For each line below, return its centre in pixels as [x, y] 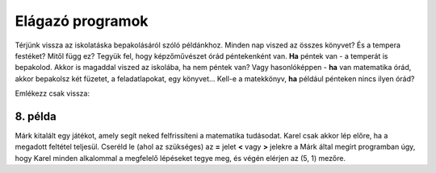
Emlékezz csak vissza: [52, 93]
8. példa [36, 116]
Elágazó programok [82, 21]
